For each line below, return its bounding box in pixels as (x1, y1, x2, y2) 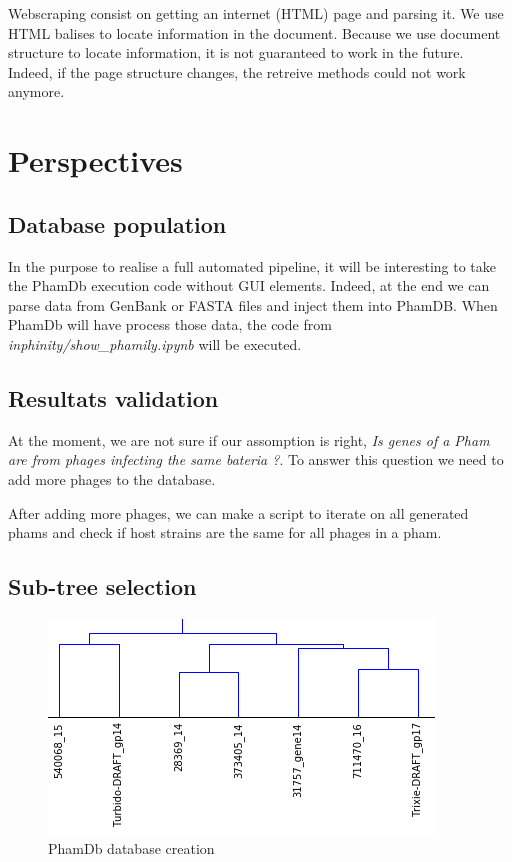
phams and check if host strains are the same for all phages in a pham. (8, 522, 442, 543)
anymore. (8, 81, 65, 102)
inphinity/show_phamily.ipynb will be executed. (8, 333, 302, 354)
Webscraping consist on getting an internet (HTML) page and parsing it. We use (8, 3, 504, 23)
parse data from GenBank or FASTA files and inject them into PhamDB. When (8, 294, 498, 315)
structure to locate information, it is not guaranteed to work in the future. (8, 42, 464, 63)
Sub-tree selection (8, 571, 197, 602)
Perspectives (8, 140, 183, 181)
